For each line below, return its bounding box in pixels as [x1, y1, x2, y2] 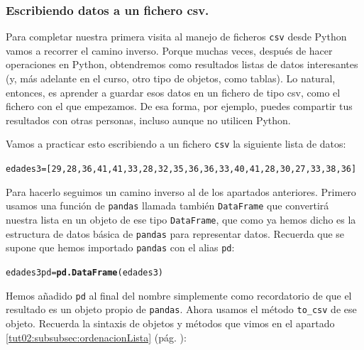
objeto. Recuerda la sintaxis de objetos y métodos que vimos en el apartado [6, 315, 335, 330]
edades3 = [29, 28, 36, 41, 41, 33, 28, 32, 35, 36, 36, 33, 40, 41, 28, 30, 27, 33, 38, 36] [6, 164, 357, 175]
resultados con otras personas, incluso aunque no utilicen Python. [6, 112, 291, 127]
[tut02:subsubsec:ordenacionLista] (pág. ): [6, 329, 187, 344]
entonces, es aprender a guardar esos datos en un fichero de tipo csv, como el [6, 84, 341, 99]
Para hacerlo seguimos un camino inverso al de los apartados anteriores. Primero [6, 184, 356, 199]
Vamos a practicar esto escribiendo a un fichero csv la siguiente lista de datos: [6, 136, 346, 151]
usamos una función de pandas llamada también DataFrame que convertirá [6, 198, 329, 213]
